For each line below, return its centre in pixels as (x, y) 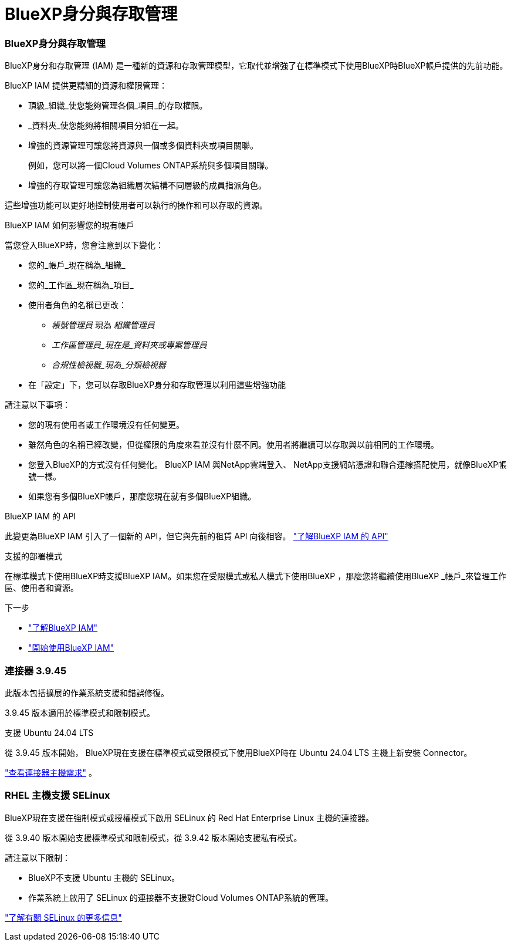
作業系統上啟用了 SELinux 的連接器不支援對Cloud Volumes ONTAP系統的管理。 (181, 897)
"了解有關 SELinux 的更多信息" (63, 917)
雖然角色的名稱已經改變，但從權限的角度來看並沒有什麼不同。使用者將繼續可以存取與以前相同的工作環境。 (233, 445)
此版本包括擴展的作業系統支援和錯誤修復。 (87, 692)
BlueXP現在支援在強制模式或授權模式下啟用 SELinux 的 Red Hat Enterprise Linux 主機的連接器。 (189, 817)
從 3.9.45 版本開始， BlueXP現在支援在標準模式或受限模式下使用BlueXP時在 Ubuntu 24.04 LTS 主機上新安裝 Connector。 (238, 752)
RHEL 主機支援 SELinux (57, 795)
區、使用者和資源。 (42, 588)
